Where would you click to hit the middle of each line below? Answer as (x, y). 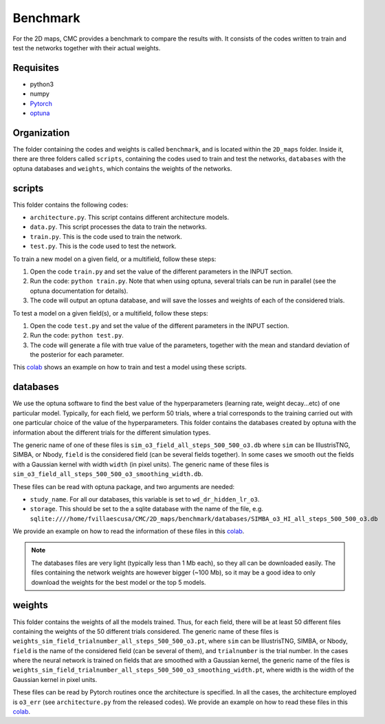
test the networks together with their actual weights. (87, 48)
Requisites (36, 68)
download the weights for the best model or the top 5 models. (119, 582)
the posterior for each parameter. (77, 355)
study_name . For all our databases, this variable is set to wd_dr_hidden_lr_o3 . (145, 499)
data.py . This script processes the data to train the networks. (119, 227)
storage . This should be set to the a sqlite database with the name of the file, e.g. (147, 509)
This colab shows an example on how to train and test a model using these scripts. (130, 367)
